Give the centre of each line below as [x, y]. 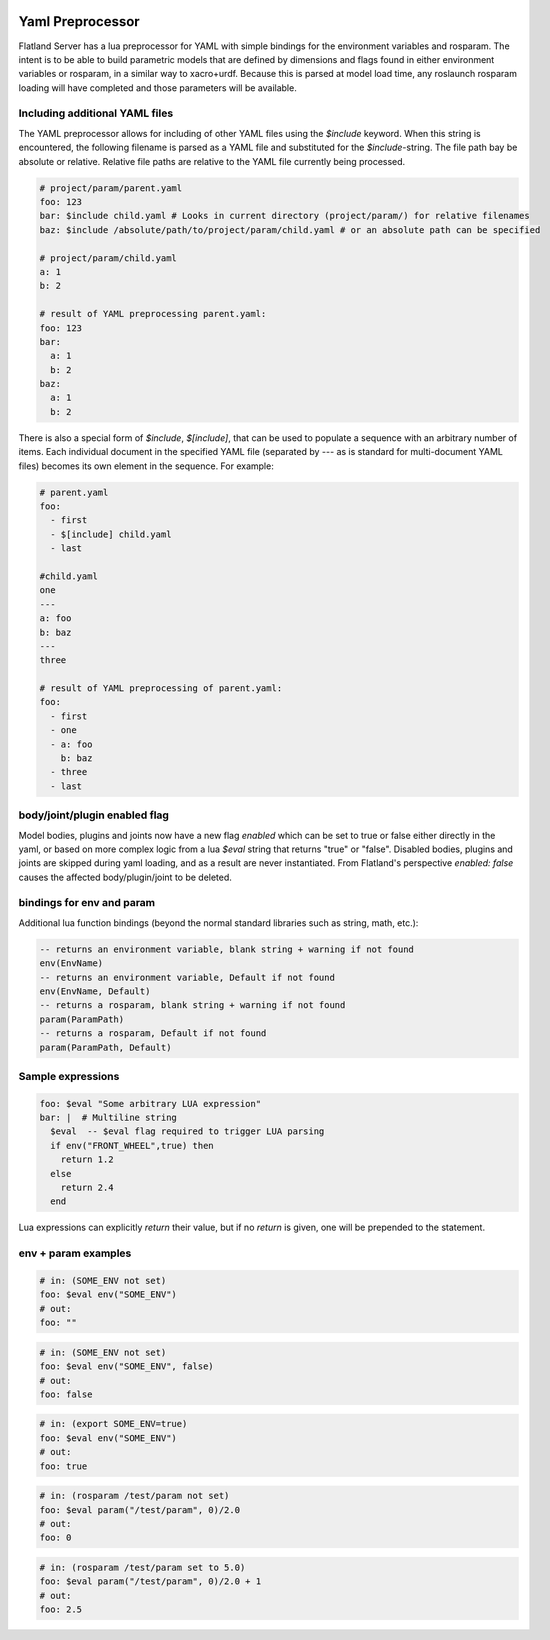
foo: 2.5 [61, 1609]
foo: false [66, 1394]
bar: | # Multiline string [108, 1118]
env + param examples [75, 1253]
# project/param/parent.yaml [111, 188]
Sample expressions [69, 1076]
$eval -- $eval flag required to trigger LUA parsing [187, 1131]
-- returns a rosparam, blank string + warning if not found [192, 1005]
